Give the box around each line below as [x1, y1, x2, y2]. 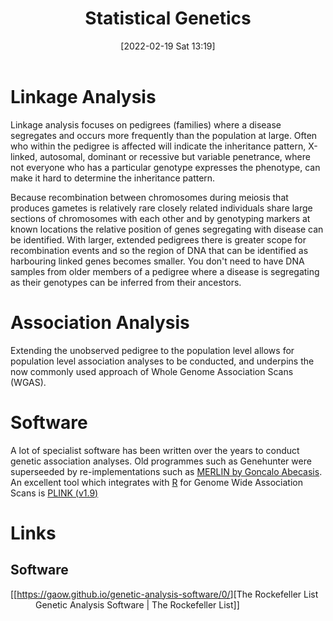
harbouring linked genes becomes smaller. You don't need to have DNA [10, 255, 305, 267]
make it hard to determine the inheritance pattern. [10, 172, 216, 184]
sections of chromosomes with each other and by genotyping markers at [10, 212, 311, 224]
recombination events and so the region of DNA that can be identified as [10, 244, 309, 256]
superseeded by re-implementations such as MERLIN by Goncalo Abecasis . [10, 465, 323, 477]
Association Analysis [10, 311, 190, 334]
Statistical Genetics [84, 7, 252, 30]
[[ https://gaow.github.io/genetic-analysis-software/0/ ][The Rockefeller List [10, 588, 319, 600]
